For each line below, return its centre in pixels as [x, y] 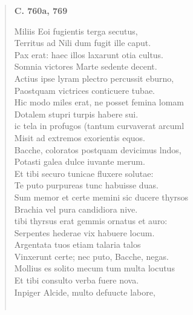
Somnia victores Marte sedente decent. [86, 66]
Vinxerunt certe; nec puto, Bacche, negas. [91, 256]
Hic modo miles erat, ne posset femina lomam [99, 102]
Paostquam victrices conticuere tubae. [84, 90]
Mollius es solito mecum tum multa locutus [94, 268]
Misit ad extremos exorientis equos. [80, 137]
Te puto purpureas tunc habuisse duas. [86, 185]
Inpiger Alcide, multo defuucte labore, [85, 292]
